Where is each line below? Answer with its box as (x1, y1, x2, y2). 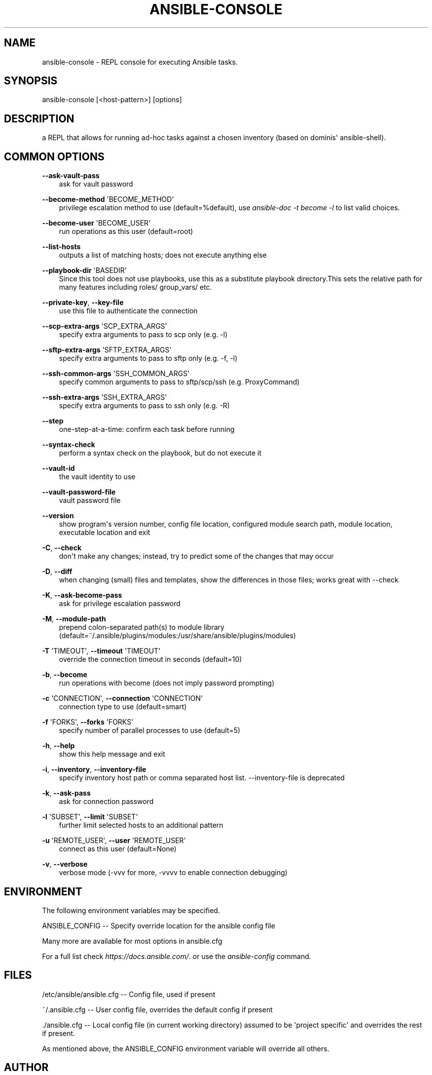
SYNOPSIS (4, 75, 58, 87)
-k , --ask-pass (42, 789, 91, 798)
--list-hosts (42, 242, 81, 251)
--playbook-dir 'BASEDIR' (42, 266, 127, 275)
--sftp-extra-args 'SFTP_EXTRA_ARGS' (42, 346, 172, 354)
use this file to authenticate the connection (59, 307, 198, 315)
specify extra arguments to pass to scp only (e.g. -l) (59, 330, 228, 339)
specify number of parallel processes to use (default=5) (59, 726, 241, 735)
